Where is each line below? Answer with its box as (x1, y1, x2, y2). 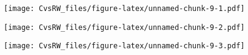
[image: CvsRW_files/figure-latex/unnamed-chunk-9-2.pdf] (4, 23, 245, 32)
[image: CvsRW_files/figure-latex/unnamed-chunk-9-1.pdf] (4, 4, 245, 13)
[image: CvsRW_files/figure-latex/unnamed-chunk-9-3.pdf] (4, 42, 245, 51)
